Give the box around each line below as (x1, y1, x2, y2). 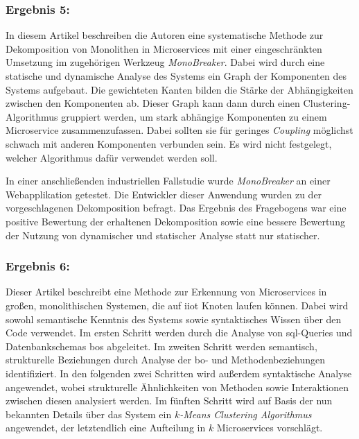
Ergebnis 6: (6, 257, 70, 275)
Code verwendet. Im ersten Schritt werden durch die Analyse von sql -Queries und (6, 325, 353, 340)
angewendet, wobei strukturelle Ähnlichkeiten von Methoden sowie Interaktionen (6, 379, 349, 394)
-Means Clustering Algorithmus (179, 406, 312, 421)
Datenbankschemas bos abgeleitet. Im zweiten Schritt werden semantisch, (6, 338, 317, 353)
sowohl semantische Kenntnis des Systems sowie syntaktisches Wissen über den (6, 311, 342, 326)
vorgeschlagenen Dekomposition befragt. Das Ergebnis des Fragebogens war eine (6, 200, 347, 215)
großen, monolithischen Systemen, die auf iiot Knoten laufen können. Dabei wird (6, 298, 349, 312)
